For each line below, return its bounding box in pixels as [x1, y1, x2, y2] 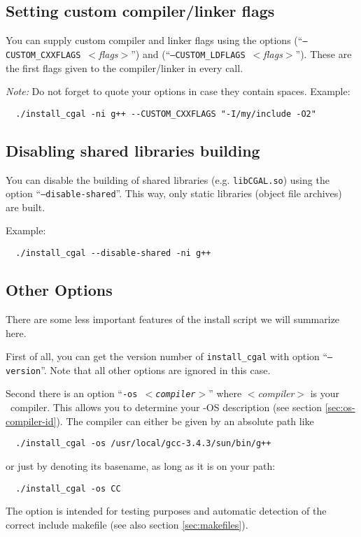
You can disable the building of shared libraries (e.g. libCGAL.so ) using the [6, 172, 330, 187]
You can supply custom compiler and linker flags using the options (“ [6, 33, 303, 48]
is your [310, 386, 339, 401]
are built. [6, 199, 45, 214]
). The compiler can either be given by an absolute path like [56, 413, 314, 428]
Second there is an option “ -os [6, 386, 138, 401]
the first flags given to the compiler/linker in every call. [6, 60, 243, 75]
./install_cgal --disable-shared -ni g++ [15, 248, 211, 259]
